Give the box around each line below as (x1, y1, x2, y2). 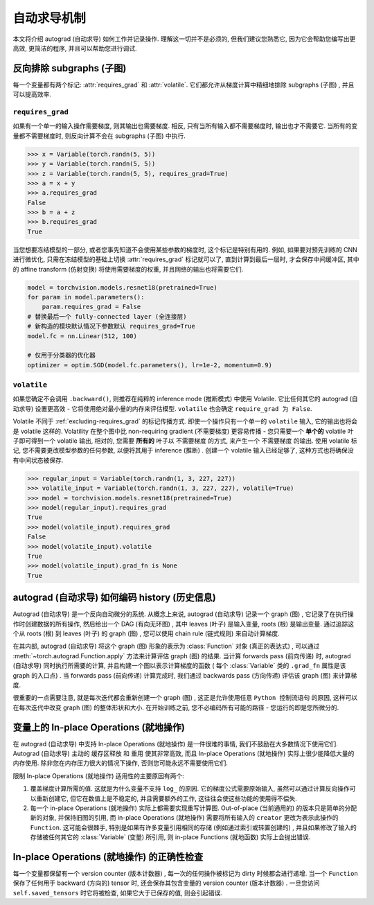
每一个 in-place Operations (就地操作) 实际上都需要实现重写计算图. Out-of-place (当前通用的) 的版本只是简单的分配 (30, 804, 357, 812)
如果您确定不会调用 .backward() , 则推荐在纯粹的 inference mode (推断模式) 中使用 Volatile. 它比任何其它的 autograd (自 (12, 395, 358, 403)
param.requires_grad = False (42, 303, 141, 311)
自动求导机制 (12, 10, 87, 26)
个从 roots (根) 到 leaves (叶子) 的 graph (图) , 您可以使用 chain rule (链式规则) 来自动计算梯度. (12, 629, 280, 638)
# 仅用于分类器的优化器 (27, 351, 96, 360)
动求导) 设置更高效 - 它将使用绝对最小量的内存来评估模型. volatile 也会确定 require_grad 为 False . (12, 404, 312, 412)
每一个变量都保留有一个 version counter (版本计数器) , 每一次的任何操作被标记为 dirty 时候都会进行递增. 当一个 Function (12, 870, 358, 878)
